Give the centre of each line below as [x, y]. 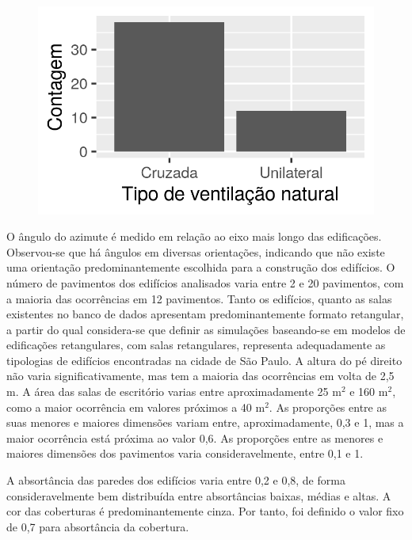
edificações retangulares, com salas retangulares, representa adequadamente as [196, 345]
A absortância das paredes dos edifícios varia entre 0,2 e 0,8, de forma [176, 480]
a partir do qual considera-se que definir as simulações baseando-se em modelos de [206, 329]
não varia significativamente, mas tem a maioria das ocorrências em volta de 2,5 [200, 376]
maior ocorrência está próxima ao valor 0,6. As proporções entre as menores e [195, 437]
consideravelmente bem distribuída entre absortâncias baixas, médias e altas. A [199, 495]
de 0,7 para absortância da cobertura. [98, 526]
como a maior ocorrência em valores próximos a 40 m [136, 407]
